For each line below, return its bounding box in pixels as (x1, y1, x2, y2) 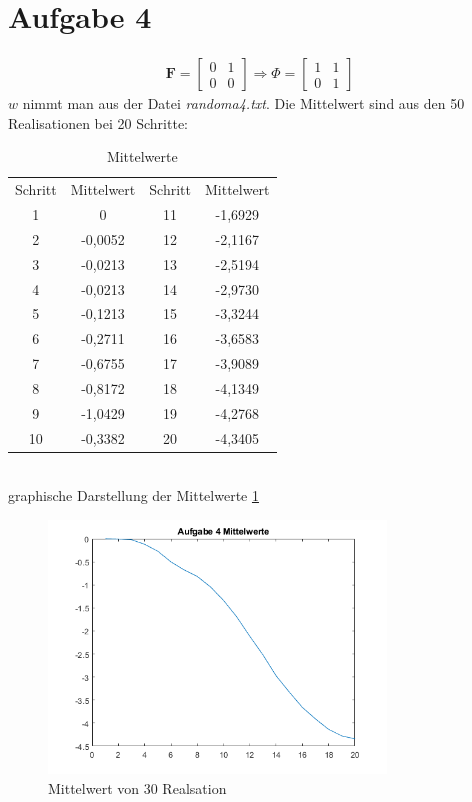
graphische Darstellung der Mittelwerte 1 (8, 485, 259, 506)
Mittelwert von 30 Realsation (48, 777, 227, 798)
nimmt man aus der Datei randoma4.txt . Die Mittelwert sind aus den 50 (22, 93, 465, 114)
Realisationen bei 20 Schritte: (8, 112, 188, 133)
